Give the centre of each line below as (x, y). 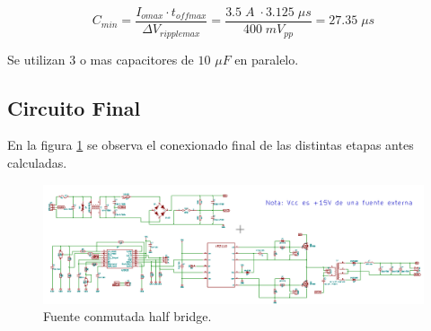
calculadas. (37, 162)
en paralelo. (267, 59)
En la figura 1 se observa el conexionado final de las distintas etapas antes (211, 145)
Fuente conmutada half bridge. (128, 316)
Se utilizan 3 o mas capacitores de (101, 59)
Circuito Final (74, 107)
